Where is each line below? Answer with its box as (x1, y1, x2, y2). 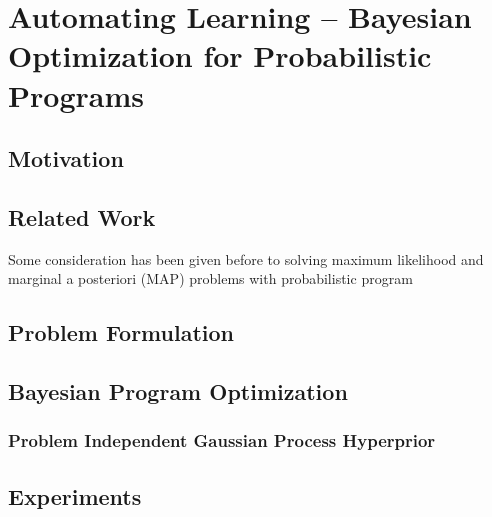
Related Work (8, 201, 156, 232)
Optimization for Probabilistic (8, 35, 432, 76)
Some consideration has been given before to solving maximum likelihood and (8, 248, 484, 269)
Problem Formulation (8, 317, 234, 348)
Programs (8, 74, 144, 115)
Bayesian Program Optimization (8, 376, 348, 407)
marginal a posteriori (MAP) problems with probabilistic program (8, 268, 413, 289)
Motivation (8, 143, 124, 174)
